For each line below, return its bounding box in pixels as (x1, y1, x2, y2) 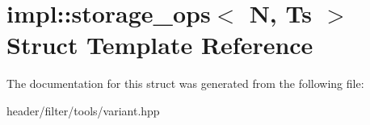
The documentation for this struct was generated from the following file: (6, 75, 364, 92)
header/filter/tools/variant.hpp (6, 102, 160, 119)
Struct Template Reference (6, 28, 313, 61)
